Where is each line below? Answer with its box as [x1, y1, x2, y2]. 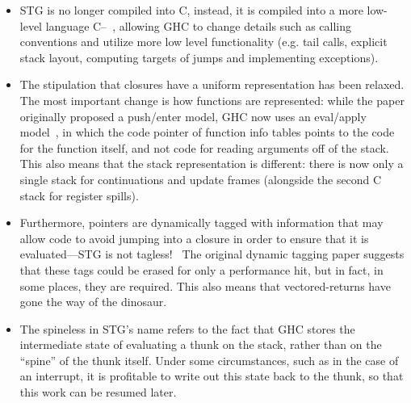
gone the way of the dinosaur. [19, 293, 167, 310]
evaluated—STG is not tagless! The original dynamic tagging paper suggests [19, 246, 405, 262]
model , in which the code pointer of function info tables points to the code [19, 124, 395, 141]
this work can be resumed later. [19, 384, 177, 401]
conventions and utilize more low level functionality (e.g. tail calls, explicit [19, 33, 388, 50]
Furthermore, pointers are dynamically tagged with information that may [19, 214, 384, 231]
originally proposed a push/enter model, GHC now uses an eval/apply [19, 107, 367, 124]
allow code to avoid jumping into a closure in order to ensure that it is [19, 229, 369, 246]
